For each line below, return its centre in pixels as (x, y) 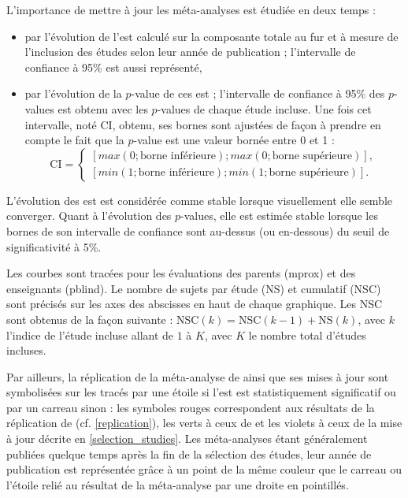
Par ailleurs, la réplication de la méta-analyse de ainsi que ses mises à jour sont (198, 376)
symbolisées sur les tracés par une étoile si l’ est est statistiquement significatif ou (201, 392)
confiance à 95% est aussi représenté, (113, 67)
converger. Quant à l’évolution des (89, 216)
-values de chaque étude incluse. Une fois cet (264, 108)
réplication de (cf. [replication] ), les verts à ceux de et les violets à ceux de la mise (204, 423)
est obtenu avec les (103, 108)
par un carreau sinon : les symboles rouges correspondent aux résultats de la (191, 407)
